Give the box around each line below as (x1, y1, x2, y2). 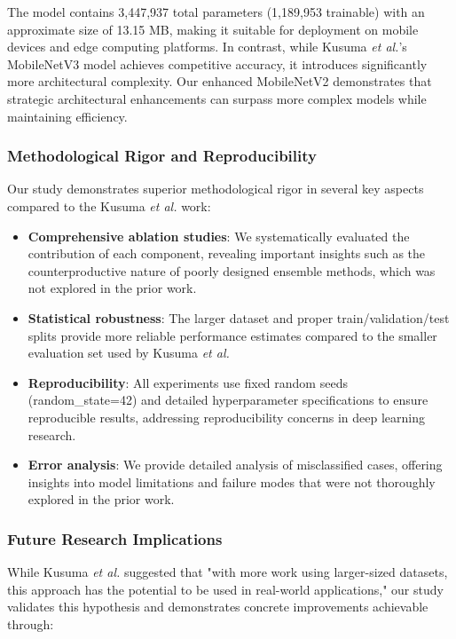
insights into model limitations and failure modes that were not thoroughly (28, 472, 436, 491)
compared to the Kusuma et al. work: (7, 196, 211, 215)
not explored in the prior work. (28, 279, 197, 297)
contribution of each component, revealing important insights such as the (28, 244, 426, 263)
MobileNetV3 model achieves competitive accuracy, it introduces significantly (7, 54, 428, 73)
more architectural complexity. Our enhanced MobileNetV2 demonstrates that (7, 72, 432, 91)
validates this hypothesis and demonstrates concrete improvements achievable (7, 597, 428, 616)
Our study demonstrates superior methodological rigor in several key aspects (7, 179, 424, 198)
